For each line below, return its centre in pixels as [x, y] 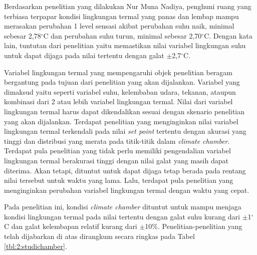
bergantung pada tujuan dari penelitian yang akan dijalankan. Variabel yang [122, 82]
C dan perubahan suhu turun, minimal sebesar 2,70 [122, 35]
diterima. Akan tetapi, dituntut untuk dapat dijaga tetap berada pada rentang [125, 170]
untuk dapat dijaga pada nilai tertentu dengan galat [84, 55]
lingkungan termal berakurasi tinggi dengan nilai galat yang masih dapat [116, 160]
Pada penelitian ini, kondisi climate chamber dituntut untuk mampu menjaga [123, 207]
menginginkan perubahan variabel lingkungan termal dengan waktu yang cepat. [127, 190]
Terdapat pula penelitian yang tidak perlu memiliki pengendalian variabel [117, 151]
